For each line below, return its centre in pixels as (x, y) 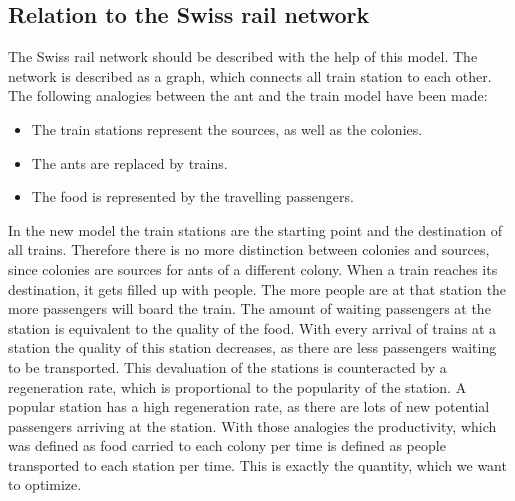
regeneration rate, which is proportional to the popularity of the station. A (237, 386)
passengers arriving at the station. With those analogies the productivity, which (252, 425)
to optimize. (45, 484)
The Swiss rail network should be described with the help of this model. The (243, 56)
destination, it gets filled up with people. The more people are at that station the (257, 288)
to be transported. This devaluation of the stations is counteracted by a (227, 366)
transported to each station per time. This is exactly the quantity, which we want (257, 464)
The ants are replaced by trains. (129, 162)
